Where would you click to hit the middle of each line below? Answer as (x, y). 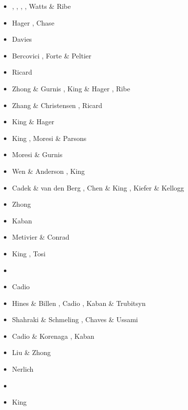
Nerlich (23, 369)
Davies (22, 39)
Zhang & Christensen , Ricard (57, 105)
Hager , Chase (33, 22)
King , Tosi (29, 253)
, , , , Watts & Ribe (41, 6)
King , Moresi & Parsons (49, 138)
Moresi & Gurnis (37, 154)
